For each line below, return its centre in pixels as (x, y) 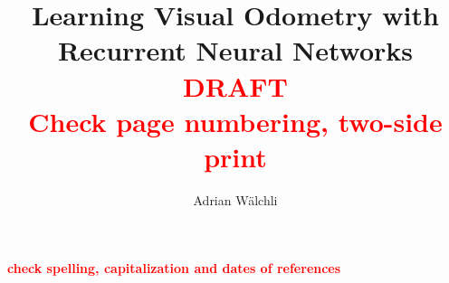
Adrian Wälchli (235, 199)
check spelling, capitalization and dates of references (174, 268)
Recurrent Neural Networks (235, 50)
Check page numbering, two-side (235, 121)
